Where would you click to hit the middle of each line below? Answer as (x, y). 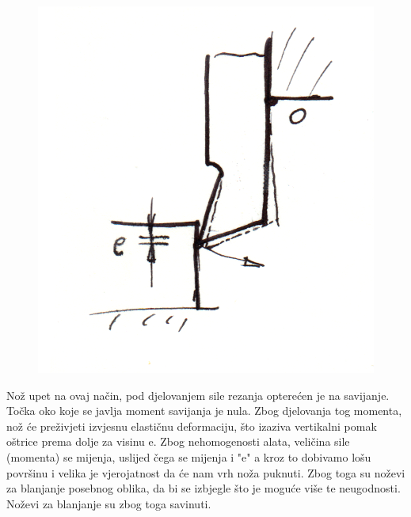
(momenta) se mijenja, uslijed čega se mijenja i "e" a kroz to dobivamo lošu (189, 457)
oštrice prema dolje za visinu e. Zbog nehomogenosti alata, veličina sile (178, 441)
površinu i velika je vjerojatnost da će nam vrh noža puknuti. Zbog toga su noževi (206, 472)
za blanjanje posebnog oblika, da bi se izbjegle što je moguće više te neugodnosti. (204, 488)
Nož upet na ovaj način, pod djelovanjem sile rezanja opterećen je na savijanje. (198, 395)
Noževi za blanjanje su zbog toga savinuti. (109, 503)
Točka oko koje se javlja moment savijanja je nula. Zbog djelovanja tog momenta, (204, 411)
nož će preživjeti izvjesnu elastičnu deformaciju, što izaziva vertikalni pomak (192, 426)
